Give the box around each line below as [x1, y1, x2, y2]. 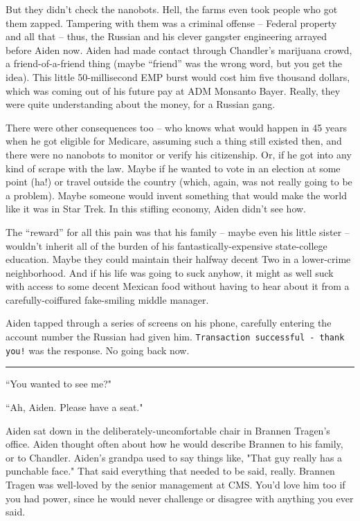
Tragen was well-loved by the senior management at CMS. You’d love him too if [6, 477, 345, 491]
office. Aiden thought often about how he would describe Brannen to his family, [6, 437, 343, 451]
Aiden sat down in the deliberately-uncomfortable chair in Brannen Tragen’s [6, 423, 330, 437]
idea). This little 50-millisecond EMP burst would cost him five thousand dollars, [6, 69, 350, 84]
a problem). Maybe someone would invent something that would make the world [6, 188, 347, 202]
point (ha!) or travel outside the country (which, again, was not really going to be [6, 174, 352, 189]
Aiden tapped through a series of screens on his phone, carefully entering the [6, 316, 332, 330]
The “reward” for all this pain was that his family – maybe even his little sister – [6, 224, 350, 239]
